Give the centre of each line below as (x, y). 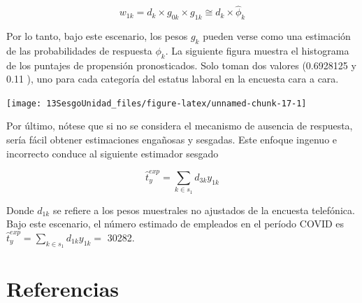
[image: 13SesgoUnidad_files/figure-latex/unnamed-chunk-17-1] (157, 103)
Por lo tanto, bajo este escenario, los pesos (97, 36)
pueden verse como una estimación (277, 36)
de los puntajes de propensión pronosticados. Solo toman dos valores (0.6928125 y (181, 65)
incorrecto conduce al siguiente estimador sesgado (113, 153)
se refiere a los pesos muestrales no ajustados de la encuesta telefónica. (204, 210)
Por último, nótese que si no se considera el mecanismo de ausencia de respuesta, (180, 126)
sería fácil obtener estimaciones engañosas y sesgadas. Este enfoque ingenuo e (172, 140)
